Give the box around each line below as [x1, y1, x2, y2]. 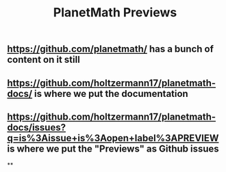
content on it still [7, 54, 80, 66]
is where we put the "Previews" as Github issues [7, 143, 219, 154]
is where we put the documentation [34, 87, 188, 100]
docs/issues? [7, 121, 66, 133]
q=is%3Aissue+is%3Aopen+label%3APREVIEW [7, 132, 219, 144]
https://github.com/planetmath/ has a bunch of [7, 43, 214, 55]
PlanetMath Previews [53, 5, 177, 20]
